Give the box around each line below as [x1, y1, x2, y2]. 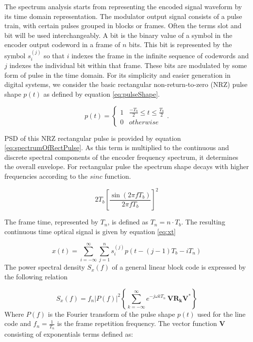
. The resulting [181, 217, 225, 227]
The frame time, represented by [4, 217, 99, 227]
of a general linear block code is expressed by [112, 262, 246, 272]
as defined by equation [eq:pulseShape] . [43, 88, 160, 99]
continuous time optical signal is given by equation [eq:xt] [4, 226, 176, 236]
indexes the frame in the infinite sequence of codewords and [71, 50, 249, 60]
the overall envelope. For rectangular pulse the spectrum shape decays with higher [4, 161, 249, 171]
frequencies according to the [4, 171, 88, 181]
